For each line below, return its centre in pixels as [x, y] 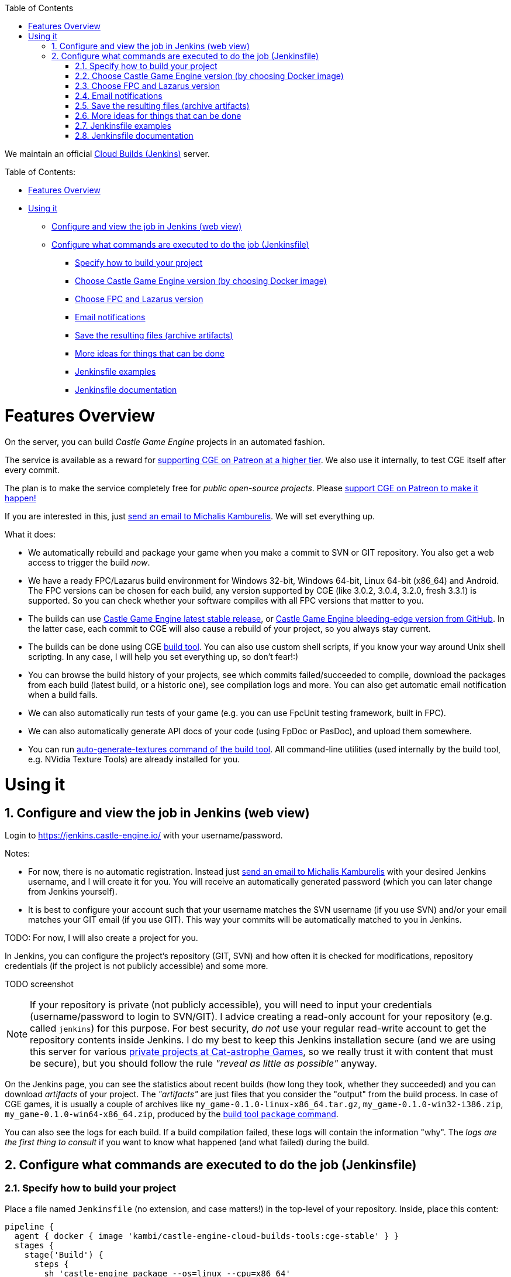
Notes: [17, 854]
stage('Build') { [64, 1254]
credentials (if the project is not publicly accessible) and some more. [137, 966]
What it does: [30, 534]
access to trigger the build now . [89, 562]
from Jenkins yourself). [73, 892]
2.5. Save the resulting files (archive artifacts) [162, 106]
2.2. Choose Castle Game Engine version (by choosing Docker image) [209, 76]
